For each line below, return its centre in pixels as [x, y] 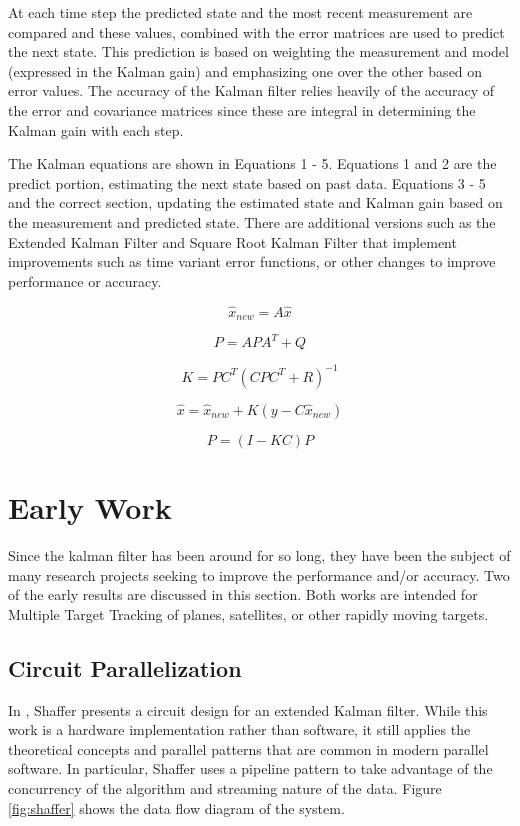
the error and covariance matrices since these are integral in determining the [242, 109]
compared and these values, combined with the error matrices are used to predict [256, 31]
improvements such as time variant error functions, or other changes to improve [252, 261]
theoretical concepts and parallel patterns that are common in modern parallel [248, 748]
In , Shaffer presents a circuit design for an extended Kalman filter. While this [248, 709]
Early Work [90, 507]
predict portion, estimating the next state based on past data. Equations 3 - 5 [247, 182]
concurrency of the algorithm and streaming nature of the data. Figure [225, 788]
